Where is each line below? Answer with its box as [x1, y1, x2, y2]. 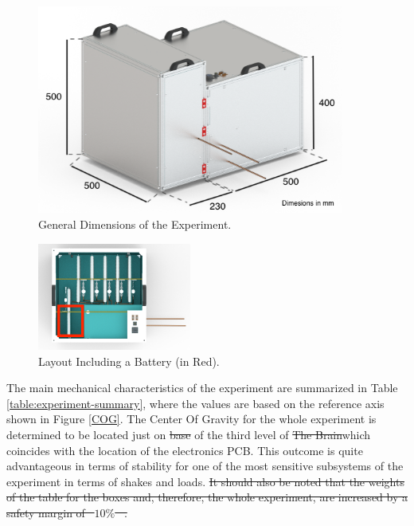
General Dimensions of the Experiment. [38, 215, 232, 232]
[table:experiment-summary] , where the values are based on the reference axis [6, 394, 385, 411]
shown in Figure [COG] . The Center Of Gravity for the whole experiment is [6, 410, 377, 427]
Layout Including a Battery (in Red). [38, 352, 220, 369]
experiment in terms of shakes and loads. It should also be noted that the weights [6, 473, 404, 489]
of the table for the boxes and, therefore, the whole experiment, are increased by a [6, 489, 408, 505]
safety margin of [6, 504, 85, 520]
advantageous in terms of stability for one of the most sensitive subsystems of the [6, 457, 404, 474]
